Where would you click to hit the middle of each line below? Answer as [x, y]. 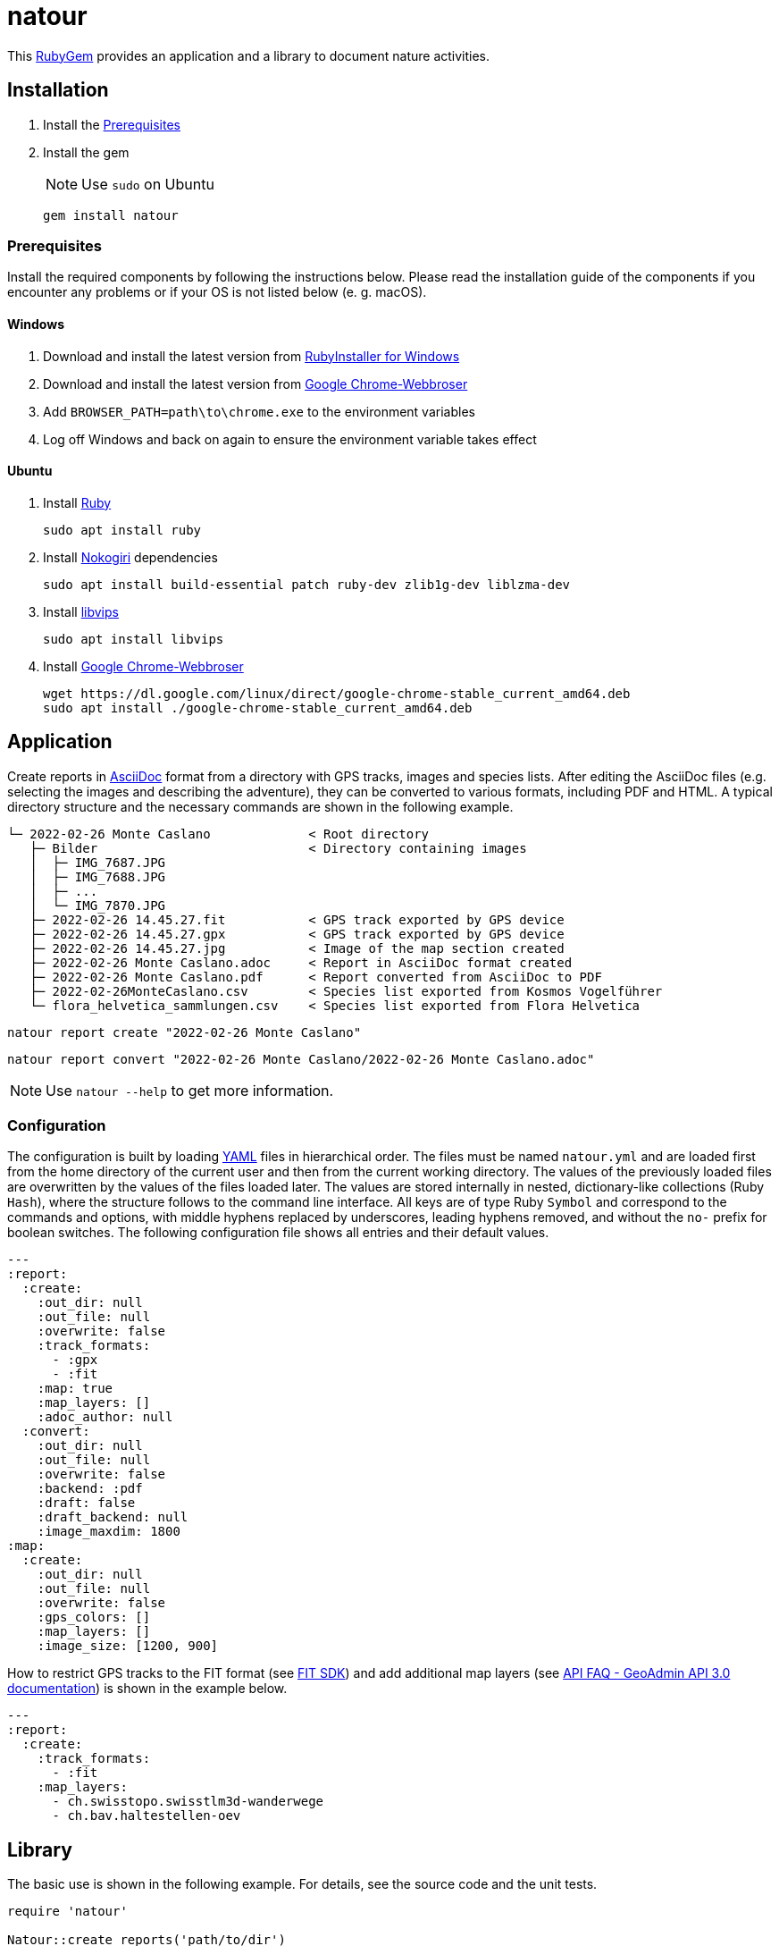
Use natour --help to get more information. [190, 1090]
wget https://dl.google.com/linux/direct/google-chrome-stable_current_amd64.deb [337, 693]
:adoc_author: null [105, 1417]
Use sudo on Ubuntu [148, 184]
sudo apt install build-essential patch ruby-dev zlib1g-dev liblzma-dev [307, 584]
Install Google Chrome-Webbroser [143, 666]
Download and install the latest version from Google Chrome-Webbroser [255, 383]
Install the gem [86, 152]
